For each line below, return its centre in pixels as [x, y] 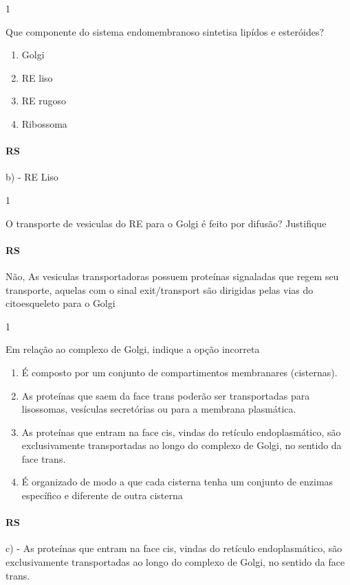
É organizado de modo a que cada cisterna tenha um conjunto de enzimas [177, 482]
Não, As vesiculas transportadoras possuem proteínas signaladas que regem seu [172, 276]
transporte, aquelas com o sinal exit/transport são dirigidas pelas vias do [160, 289]
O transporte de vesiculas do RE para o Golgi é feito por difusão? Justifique [166, 223]
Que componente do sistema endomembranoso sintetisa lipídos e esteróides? [165, 31]
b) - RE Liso [32, 177]
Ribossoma [44, 123]
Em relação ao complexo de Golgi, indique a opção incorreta [133, 349]
